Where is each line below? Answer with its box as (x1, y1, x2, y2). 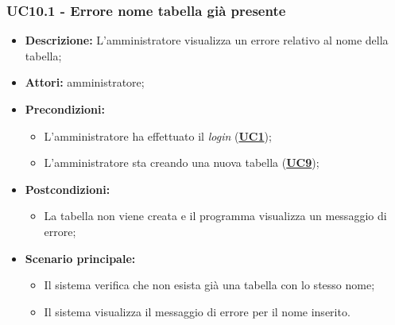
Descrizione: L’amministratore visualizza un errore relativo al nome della (25, 32, 389, 48)
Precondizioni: (25, 101, 105, 117)
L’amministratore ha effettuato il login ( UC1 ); (44, 127, 272, 144)
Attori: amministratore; (25, 74, 145, 91)
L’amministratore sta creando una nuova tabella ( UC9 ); (44, 154, 319, 171)
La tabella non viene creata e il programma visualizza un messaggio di (44, 207, 387, 224)
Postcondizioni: (25, 180, 110, 197)
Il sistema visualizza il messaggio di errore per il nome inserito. (44, 303, 350, 319)
